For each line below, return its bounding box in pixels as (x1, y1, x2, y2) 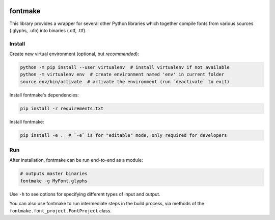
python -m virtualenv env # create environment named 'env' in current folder (20, 71, 225, 78)
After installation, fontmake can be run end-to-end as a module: (9, 157, 143, 163)
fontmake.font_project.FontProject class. (9, 207, 112, 214)
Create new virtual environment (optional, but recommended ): (9, 51, 140, 57)
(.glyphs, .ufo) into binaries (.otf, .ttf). (9, 27, 87, 33)
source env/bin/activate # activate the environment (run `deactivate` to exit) (20, 79, 230, 84)
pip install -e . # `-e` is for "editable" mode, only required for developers (20, 132, 227, 138)
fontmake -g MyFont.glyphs (20, 178, 88, 184)
